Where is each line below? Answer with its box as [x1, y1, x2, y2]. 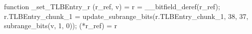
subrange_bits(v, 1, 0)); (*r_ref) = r [4, 20, 118, 31]
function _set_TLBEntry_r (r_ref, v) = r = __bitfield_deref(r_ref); [4, 1, 220, 11]
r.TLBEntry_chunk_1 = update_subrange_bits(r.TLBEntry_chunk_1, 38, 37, [4, 11, 249, 21]
